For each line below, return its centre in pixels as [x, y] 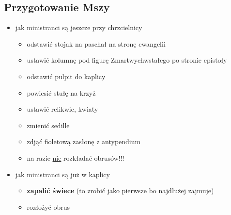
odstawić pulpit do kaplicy [66, 76]
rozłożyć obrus [48, 207]
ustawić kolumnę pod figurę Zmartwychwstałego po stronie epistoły [127, 60]
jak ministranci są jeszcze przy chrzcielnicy [79, 27]
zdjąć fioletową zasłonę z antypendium [84, 141]
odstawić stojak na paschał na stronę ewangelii [96, 43]
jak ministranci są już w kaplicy [62, 174]
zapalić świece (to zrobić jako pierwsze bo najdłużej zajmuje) [120, 190]
